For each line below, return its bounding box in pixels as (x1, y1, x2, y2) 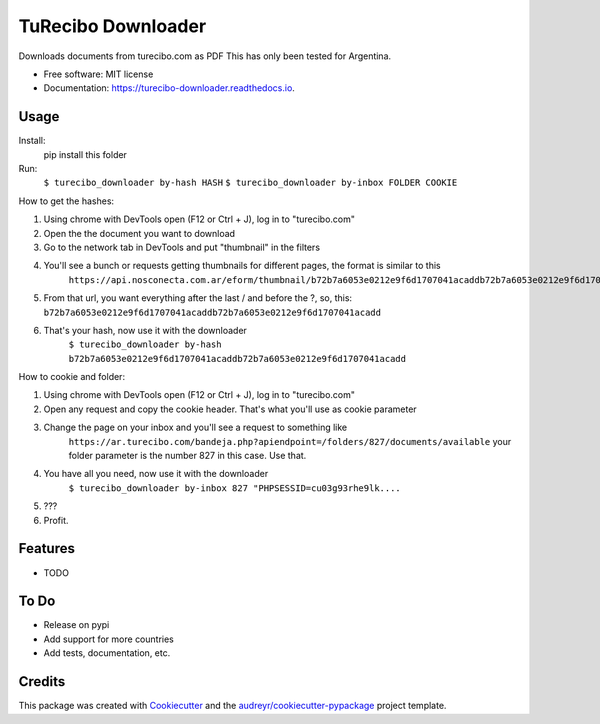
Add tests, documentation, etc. (43, 647, 171, 659)
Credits (18, 673, 66, 690)
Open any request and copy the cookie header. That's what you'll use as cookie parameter (43, 403, 417, 415)
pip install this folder (43, 148, 127, 160)
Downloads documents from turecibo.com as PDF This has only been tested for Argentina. (18, 50, 392, 62)
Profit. (43, 514, 69, 526)
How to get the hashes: (18, 195, 115, 207)
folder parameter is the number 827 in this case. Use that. (68, 450, 307, 462)
